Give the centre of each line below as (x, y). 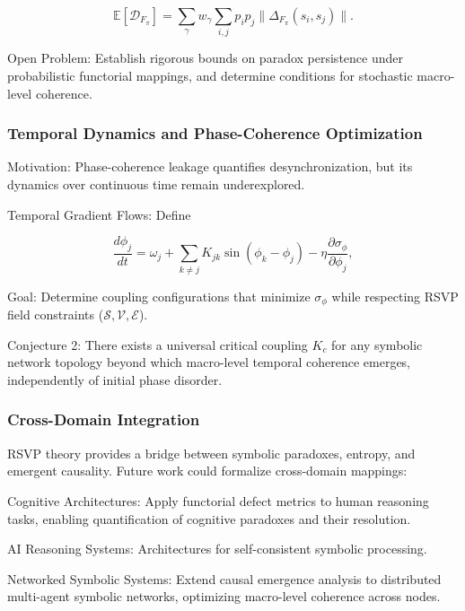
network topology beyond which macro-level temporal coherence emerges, (209, 362)
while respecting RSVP (395, 296)
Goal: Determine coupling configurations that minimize (159, 296)
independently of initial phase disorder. (115, 379)
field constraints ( (56, 314)
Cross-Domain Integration (104, 419)
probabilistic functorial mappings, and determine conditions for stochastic (210, 75)
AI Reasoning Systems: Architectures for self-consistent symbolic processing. (217, 549)
